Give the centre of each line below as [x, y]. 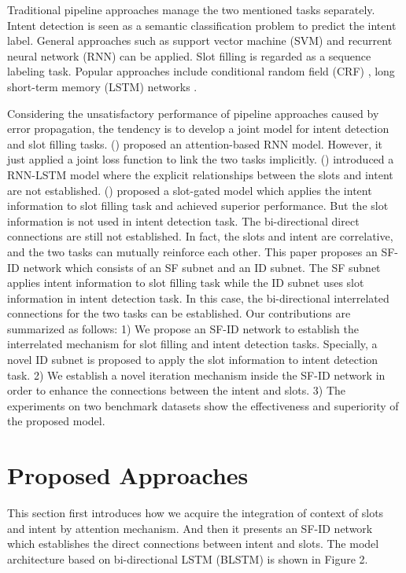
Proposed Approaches [128, 475]
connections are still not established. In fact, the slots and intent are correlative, [200, 236]
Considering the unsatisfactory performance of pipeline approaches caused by [193, 113]
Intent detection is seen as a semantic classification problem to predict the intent [202, 25]
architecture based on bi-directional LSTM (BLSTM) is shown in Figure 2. [188, 558]
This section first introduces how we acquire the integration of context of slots [196, 513]
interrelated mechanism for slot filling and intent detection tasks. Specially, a [192, 344]
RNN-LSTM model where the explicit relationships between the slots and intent [200, 174]
